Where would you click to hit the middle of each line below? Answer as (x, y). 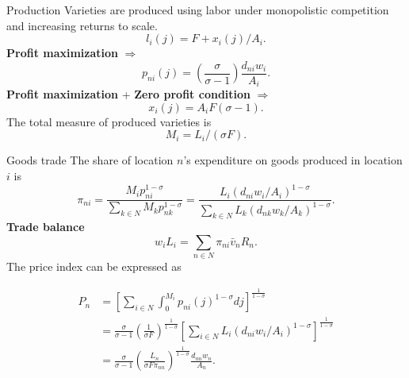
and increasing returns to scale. (82, 25)
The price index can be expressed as (94, 266)
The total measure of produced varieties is (109, 121)
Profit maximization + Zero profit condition (129, 94)
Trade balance (46, 227)
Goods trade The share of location (90, 160)
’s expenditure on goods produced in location (293, 160)
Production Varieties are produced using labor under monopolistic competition (198, 10)
